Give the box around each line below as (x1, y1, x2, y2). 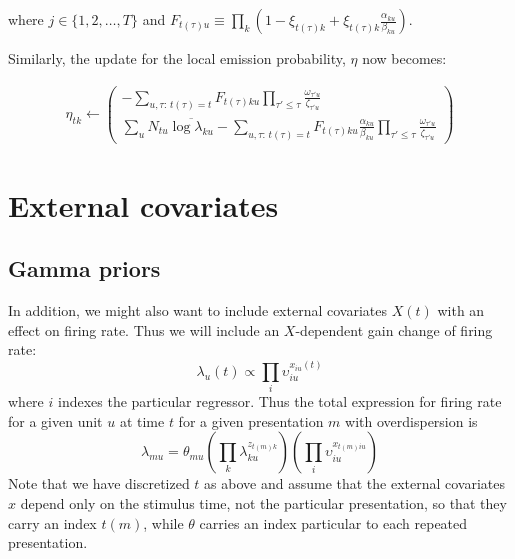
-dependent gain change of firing (295, 319, 493, 340)
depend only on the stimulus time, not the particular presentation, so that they (20, 492, 507, 513)
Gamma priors (8, 253, 161, 284)
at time (119, 410, 165, 431)
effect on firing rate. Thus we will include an (8, 319, 280, 340)
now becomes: (362, 48, 447, 68)
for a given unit (8, 410, 103, 431)
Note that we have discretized (8, 473, 190, 494)
